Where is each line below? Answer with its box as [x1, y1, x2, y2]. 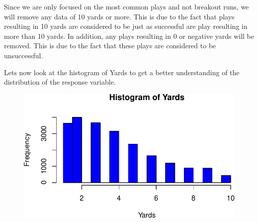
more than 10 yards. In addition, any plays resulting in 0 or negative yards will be [4, 30, 254, 41]
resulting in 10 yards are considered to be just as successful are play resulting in [4, 21, 248, 31]
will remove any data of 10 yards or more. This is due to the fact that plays [4, 11, 235, 21]
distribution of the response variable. [4, 77, 116, 87]
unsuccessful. [4, 50, 43, 60]
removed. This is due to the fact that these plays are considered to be [4, 40, 216, 51]
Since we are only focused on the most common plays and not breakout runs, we [4, 1, 249, 11]
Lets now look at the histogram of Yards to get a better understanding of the [4, 67, 240, 77]
